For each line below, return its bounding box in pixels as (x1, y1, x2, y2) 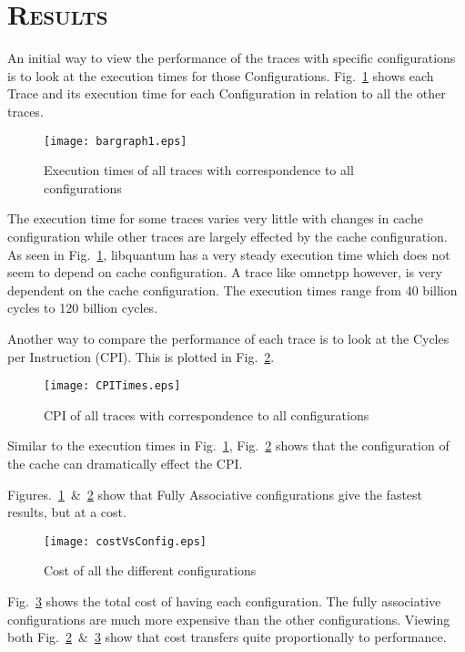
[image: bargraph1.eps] (44, 134, 187, 148)
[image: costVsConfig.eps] (44, 534, 207, 548)
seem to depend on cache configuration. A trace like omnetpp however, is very (7, 263, 442, 282)
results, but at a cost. (7, 502, 126, 522)
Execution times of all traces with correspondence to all (44, 160, 354, 180)
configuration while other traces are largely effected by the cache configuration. (7, 226, 448, 245)
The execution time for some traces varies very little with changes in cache (7, 209, 423, 228)
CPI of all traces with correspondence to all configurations (44, 405, 369, 424)
